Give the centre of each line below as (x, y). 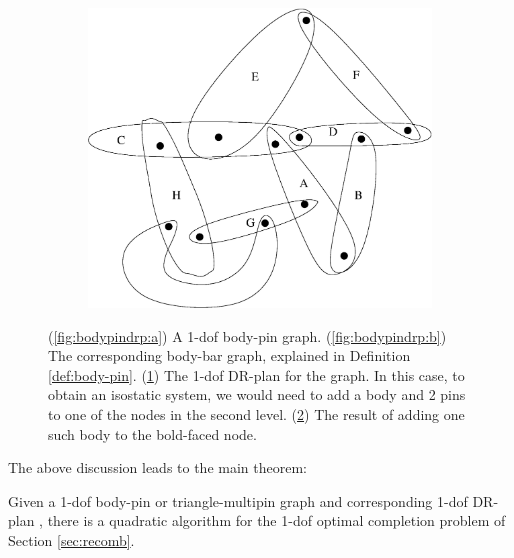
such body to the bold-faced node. (152, 433)
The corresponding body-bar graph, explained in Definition (229, 355)
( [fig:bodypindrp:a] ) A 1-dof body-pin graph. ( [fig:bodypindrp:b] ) (247, 335)
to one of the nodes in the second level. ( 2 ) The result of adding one (256, 413)
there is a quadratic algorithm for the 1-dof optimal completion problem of (276, 520)
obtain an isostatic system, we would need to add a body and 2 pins (257, 394)
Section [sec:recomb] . (71, 539)
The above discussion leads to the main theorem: (157, 467)
